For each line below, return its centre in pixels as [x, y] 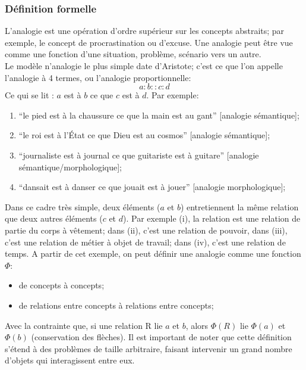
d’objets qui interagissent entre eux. [70, 360]
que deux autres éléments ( [54, 218]
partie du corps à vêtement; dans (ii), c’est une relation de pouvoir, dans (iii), [146, 230]
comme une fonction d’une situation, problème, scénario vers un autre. [133, 54]
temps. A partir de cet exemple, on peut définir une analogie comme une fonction [153, 254]
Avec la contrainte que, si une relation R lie [84, 325]
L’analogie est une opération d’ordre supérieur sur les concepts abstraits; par [145, 31]
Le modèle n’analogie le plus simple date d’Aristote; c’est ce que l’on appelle [144, 66]
